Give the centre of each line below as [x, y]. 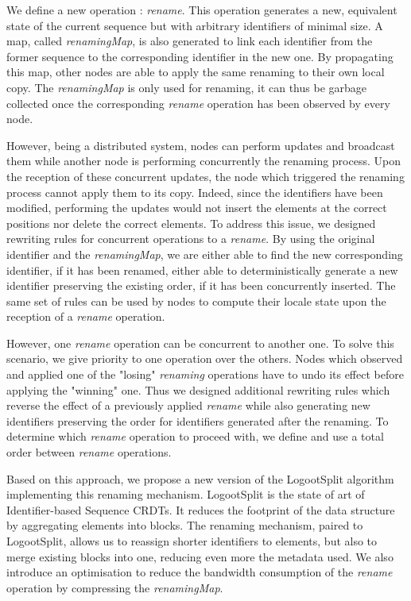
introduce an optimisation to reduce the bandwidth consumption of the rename [200, 572]
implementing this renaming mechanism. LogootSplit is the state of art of [186, 494]
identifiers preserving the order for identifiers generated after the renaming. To [198, 420]
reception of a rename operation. [86, 316]
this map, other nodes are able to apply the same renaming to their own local [196, 72]
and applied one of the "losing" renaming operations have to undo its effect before [205, 374]
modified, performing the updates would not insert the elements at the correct [197, 208]
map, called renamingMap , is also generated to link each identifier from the [190, 41]
